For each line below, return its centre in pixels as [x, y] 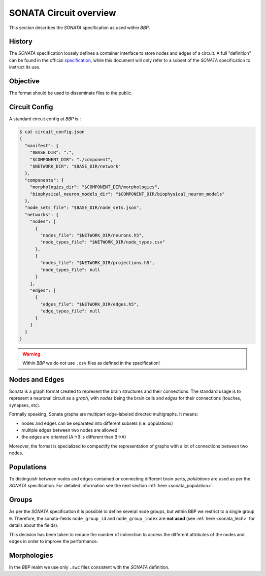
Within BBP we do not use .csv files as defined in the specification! [91, 363]
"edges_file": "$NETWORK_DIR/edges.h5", [90, 304]
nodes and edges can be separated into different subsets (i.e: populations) [97, 423]
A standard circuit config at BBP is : [45, 119]
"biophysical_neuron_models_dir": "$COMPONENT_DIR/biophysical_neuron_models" [127, 194]
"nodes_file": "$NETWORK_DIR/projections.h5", [97, 263]
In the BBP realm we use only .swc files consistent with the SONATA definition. [89, 567]
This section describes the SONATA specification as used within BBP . [80, 28]
